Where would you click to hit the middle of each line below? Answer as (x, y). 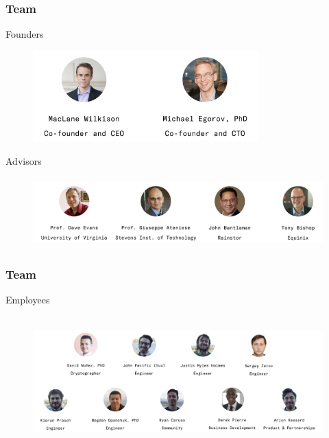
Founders (25, 34)
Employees (28, 300)
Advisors (24, 160)
